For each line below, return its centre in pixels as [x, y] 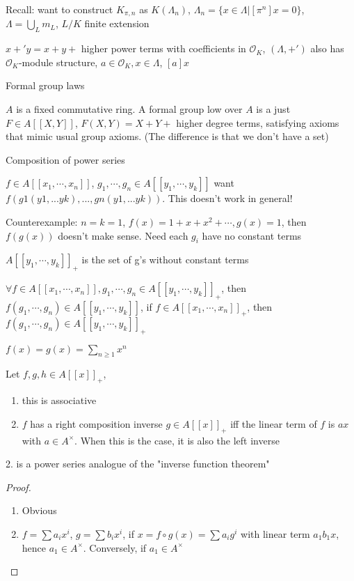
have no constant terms [252, 235]
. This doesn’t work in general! [227, 198]
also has [327, 48]
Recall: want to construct [59, 9]
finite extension [117, 23]
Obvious [39, 510]
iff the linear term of [274, 423]
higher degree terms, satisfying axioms [258, 122]
